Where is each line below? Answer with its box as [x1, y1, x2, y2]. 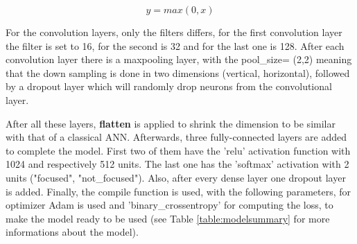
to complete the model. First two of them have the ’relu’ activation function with [6, 143, 351, 157]
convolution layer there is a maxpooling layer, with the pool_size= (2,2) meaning [6, 52, 352, 67]
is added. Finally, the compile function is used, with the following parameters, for [6, 184, 351, 198]
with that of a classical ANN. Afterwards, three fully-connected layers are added [6, 130, 347, 144]
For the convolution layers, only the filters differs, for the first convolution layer [6, 25, 342, 39]
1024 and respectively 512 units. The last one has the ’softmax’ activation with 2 [6, 157, 349, 171]
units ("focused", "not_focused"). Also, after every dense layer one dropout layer [6, 170, 346, 184]
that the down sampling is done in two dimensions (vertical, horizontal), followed [6, 65, 350, 80]
